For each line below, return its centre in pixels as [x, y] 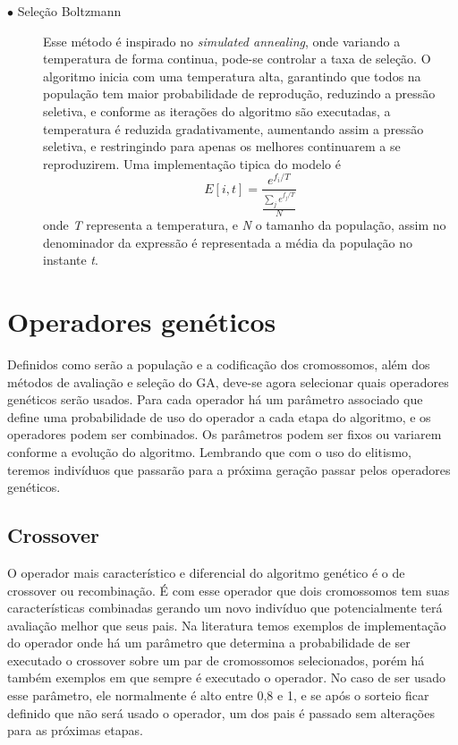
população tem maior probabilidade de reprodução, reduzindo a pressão [239, 93]
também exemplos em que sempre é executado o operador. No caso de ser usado [227, 677]
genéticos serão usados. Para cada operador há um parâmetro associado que [215, 399]
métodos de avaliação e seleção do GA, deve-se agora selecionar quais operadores [228, 381]
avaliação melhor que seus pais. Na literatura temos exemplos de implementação [227, 625]
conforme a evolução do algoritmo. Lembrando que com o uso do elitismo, [209, 451]
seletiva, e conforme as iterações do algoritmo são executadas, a [217, 110]
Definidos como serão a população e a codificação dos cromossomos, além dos [219, 364]
